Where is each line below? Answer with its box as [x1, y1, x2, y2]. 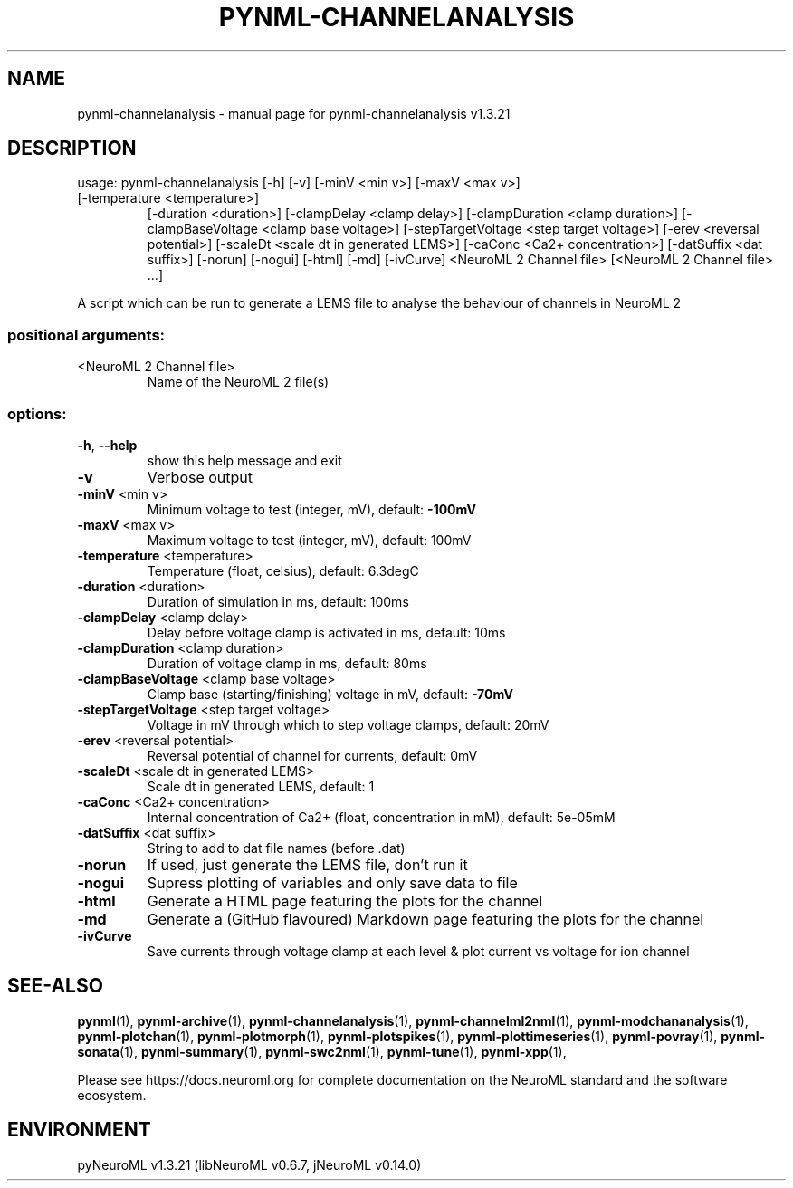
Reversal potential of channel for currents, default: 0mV [147, 747, 478, 763]
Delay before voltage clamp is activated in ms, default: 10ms [147, 624, 506, 640]
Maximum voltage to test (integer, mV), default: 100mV [147, 532, 472, 548]
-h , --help [77, 436, 138, 453]
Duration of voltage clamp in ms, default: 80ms [147, 655, 427, 671]
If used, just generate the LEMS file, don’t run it [147, 855, 468, 874]
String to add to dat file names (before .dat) [147, 839, 406, 856]
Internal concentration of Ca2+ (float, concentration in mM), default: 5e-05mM [147, 809, 616, 825]
